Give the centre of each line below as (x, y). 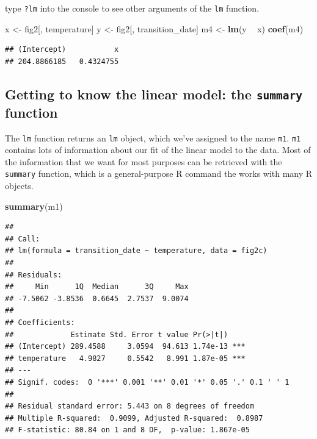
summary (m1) (34, 206)
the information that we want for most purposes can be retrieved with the (144, 161)
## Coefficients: (40, 323)
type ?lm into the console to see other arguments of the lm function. (132, 8)
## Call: (23, 239)
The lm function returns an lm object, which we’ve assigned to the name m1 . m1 (153, 137)
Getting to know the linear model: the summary (154, 94)
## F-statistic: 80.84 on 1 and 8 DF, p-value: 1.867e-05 (127, 430)
